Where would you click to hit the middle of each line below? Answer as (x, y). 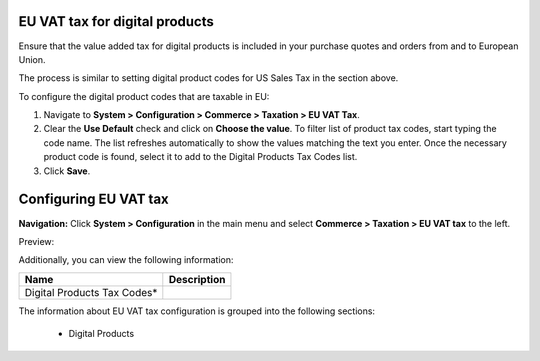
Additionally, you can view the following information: (126, 260)
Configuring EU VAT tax (93, 199)
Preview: (36, 241)
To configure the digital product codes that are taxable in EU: (144, 96)
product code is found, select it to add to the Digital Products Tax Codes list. (200, 157)
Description (197, 279)
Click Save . (67, 171)
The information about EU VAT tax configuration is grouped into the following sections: (196, 311)
